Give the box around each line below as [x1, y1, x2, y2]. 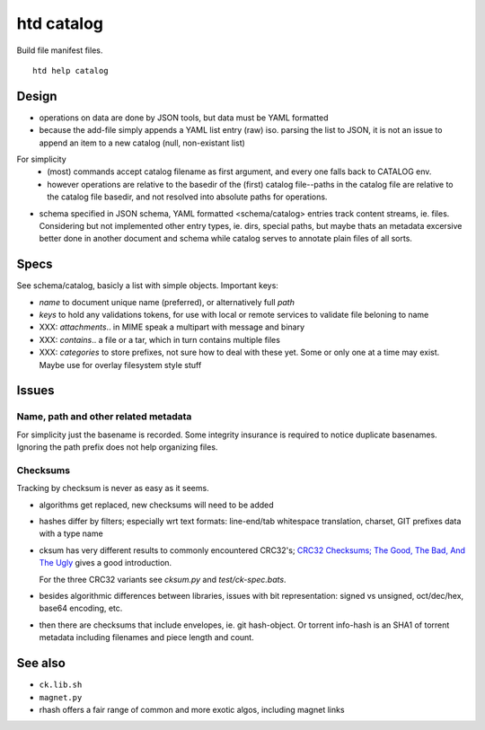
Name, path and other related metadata [16, 410, 192, 423]
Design [16, 88, 57, 103]
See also [16, 655, 66, 671]
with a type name [39, 528, 103, 539]
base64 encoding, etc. [39, 602, 123, 614]
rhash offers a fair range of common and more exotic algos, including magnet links [39, 704, 345, 715]
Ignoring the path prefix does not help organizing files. [16, 442, 218, 453]
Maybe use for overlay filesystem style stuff [39, 359, 202, 370]
